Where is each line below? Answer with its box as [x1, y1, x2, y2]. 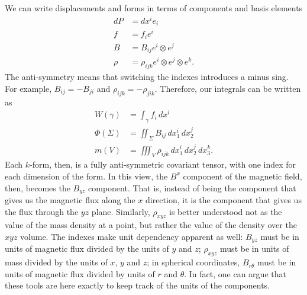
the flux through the [5, 205, 79, 217]
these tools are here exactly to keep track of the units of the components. [5, 279, 270, 291]
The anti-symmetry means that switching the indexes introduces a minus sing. [5, 70, 289, 83]
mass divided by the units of [5, 256, 108, 268]
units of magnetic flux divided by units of [5, 267, 155, 280]
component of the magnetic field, [183, 169, 302, 182]
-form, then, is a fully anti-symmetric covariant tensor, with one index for [30, 158, 296, 171]
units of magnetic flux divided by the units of [5, 242, 169, 255]
